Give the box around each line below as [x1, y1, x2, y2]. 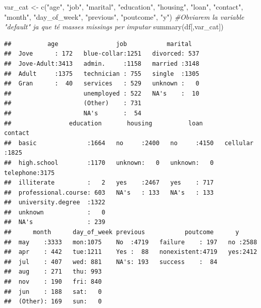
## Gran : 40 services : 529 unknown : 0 [4, 80, 199, 87]
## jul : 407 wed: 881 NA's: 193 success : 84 [4, 258, 218, 266]
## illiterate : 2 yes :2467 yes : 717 [4, 179, 214, 187]
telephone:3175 [4, 169, 55, 177]
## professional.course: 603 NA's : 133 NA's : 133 [4, 189, 214, 196]
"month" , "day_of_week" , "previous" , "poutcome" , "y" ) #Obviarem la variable [4, 11, 244, 22]
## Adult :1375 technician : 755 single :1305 [4, 70, 199, 77]
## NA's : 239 [4, 218, 106, 226]
